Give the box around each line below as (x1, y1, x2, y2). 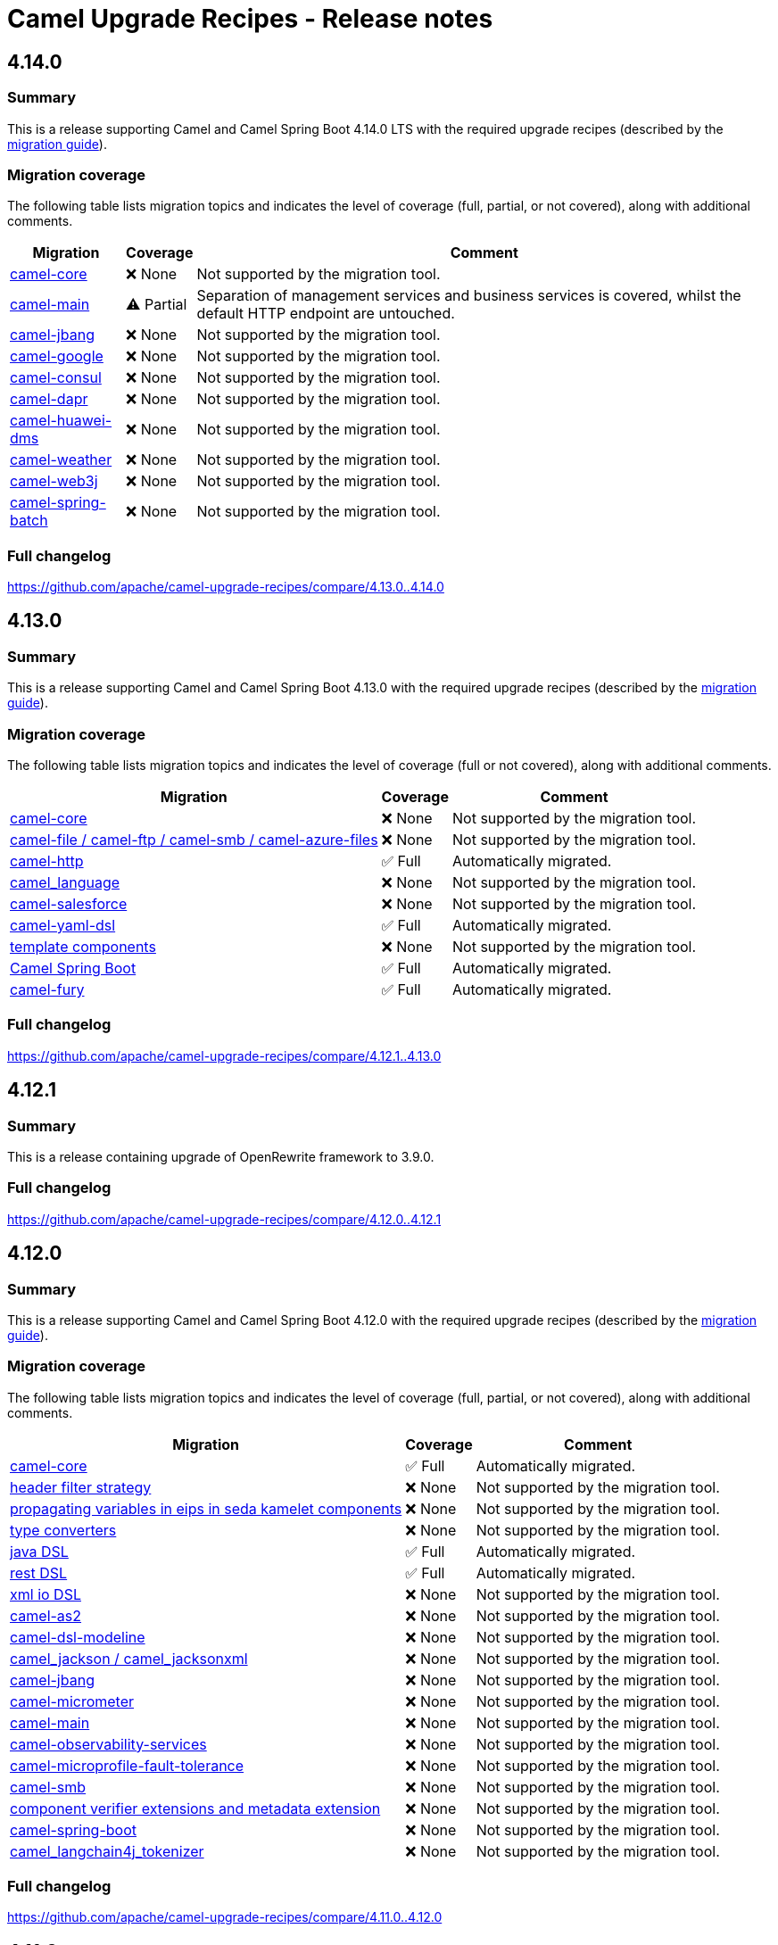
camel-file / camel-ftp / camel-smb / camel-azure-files (10, 831, 378, 849)
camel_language (10, 873, 120, 892)
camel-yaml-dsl (10, 916, 116, 935)
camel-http (10, 852, 84, 871)
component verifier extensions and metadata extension (10, 1799, 381, 1817)
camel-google (10, 347, 103, 366)
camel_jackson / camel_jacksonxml (10, 1649, 248, 1668)
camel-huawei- (10, 411, 112, 430)
